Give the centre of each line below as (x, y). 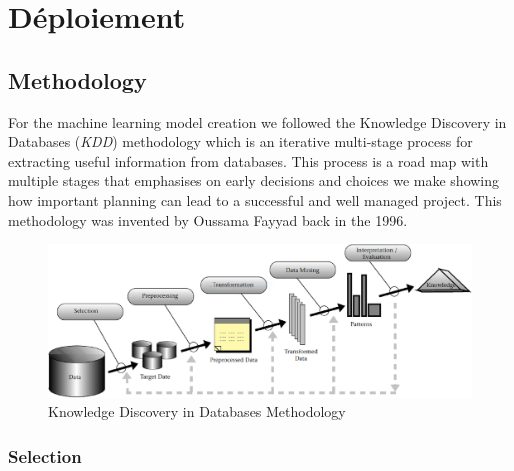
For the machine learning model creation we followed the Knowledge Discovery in (257, 121)
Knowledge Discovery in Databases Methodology (197, 411)
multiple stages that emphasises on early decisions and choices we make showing (254, 180)
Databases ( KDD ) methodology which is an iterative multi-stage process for (240, 141)
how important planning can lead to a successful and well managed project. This (255, 199)
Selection (45, 455)
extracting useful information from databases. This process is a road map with (248, 160)
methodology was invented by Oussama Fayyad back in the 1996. (208, 219)
